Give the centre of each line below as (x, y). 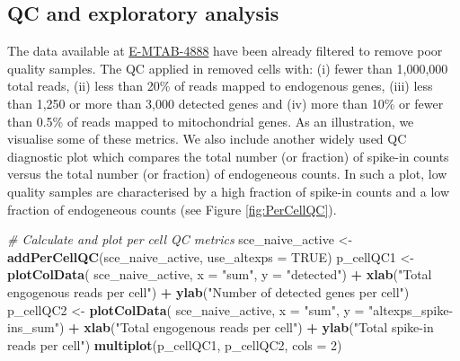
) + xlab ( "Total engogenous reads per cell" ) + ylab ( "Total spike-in (246, 327)
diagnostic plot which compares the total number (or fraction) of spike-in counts (228, 156)
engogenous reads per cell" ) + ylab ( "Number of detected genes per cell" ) (208, 291)
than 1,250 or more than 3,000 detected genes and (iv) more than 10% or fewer (226, 103)
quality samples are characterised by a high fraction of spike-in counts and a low (229, 191)
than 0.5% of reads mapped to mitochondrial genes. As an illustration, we (211, 121)
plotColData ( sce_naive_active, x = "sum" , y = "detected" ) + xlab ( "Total (220, 274)
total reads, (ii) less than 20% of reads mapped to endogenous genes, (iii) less (220, 86)
